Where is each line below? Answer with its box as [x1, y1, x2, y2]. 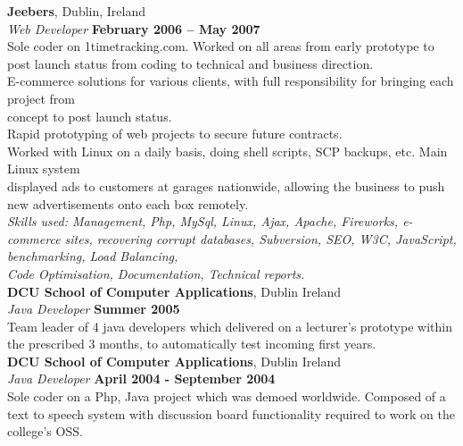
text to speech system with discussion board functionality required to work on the [7, 404, 455, 423]
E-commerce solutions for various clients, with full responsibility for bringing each [7, 72, 454, 90]
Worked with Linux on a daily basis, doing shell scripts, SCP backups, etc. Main [7, 141, 448, 160]
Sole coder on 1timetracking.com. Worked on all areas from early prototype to [7, 37, 434, 55]
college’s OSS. [7, 422, 83, 441]
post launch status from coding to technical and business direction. [7, 54, 374, 72]
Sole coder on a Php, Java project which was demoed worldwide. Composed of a [7, 387, 446, 406]
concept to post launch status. [7, 106, 172, 125]
